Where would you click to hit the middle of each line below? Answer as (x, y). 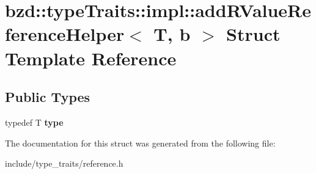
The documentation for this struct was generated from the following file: (140, 143)
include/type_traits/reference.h (64, 163)
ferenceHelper (65, 34)
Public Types (48, 97)
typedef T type (34, 122)
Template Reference (91, 58)
